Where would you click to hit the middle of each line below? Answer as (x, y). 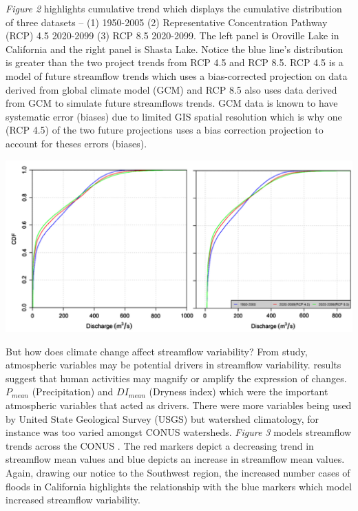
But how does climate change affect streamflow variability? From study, (157, 351)
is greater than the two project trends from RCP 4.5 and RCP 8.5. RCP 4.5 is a (175, 62)
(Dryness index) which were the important (239, 392)
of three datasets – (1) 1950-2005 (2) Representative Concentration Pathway (167, 22)
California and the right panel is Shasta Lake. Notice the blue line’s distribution (175, 49)
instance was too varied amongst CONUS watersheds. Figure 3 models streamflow (179, 432)
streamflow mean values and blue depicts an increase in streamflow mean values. (175, 459)
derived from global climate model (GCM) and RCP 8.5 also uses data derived (171, 89)
